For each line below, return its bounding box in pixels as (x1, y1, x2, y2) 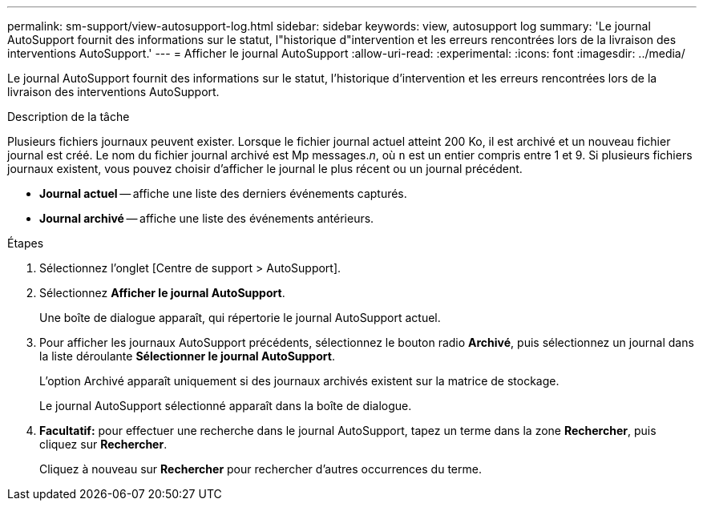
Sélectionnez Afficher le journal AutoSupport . (39, 286, 285, 300)
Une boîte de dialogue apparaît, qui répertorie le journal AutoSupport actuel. (39, 311, 441, 324)
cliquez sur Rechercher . (39, 437, 168, 451)
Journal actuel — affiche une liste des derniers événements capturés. (39, 187, 407, 200)
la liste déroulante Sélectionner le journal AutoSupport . (39, 349, 335, 363)
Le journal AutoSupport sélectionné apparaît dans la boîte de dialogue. (39, 399, 412, 412)
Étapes (7, 236, 44, 250)
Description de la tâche (7, 110, 130, 123)
